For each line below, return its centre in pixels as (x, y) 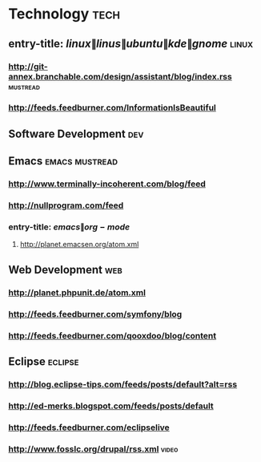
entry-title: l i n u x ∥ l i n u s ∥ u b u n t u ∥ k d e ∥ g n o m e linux (131, 44)
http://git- (28, 67)
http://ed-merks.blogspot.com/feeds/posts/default (111, 406)
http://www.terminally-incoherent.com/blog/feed (107, 184)
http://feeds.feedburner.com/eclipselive (89, 428)
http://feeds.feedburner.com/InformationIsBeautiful (112, 107)
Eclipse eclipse (44, 361)
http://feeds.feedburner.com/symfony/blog (95, 314)
